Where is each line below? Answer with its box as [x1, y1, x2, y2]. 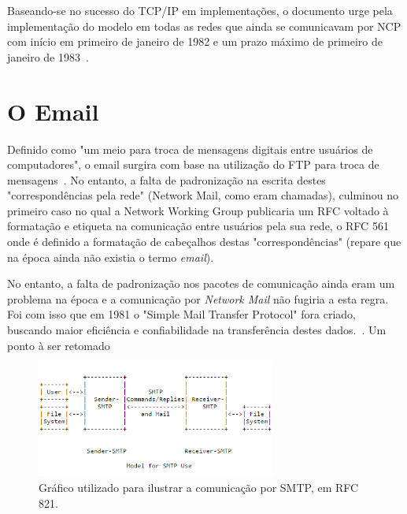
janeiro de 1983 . [7, 48, 89, 65]
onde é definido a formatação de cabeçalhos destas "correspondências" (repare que [7, 233, 401, 250]
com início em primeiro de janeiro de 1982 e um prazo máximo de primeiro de [7, 33, 383, 50]
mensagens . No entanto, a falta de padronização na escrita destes [7, 171, 326, 188]
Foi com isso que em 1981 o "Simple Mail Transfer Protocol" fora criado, [7, 306, 356, 322]
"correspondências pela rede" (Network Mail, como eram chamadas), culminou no [7, 187, 398, 203]
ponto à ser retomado [7, 337, 110, 353]
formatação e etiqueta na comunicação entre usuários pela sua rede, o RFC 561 [7, 218, 389, 234]
